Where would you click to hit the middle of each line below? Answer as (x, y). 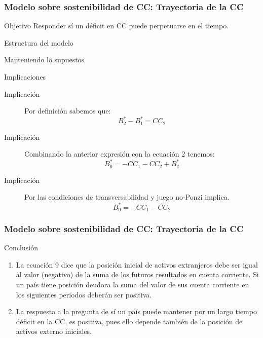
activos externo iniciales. (54, 331)
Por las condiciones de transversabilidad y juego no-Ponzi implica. (127, 197)
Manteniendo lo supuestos (44, 60)
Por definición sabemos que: (68, 111)
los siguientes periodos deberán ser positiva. (84, 294)
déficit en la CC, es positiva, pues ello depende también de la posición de (129, 321)
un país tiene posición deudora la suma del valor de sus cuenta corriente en (133, 285)
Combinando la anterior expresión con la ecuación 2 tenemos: (120, 154)
